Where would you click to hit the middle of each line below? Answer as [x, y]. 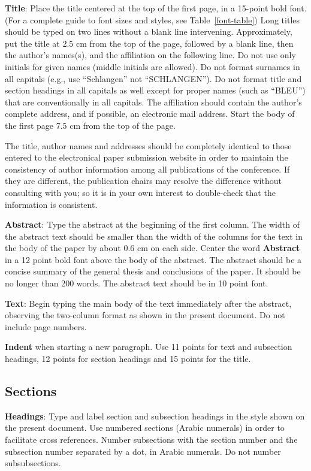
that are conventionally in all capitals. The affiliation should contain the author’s [153, 102]
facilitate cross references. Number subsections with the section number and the [151, 440]
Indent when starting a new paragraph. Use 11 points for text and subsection [149, 347]
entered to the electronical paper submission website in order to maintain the [147, 157]
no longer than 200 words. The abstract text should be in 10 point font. [137, 283]
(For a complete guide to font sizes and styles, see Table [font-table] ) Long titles [153, 19]
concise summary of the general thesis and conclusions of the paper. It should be [153, 271]
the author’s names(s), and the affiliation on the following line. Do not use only [150, 55]
